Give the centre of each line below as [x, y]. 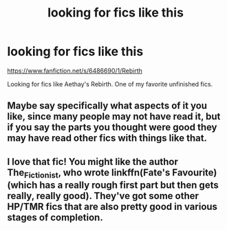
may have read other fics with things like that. [107, 138]
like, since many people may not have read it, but [114, 116]
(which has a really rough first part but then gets [113, 185]
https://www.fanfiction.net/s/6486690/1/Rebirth [75, 70]
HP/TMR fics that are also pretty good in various [112, 206]
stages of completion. [55, 217]
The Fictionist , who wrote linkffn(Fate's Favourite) [112, 173]
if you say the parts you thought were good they [112, 127]
